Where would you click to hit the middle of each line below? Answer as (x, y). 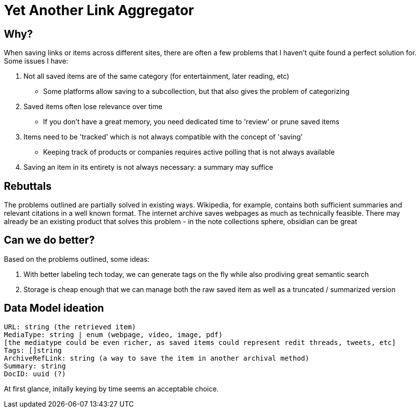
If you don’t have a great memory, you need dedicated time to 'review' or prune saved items (191, 122)
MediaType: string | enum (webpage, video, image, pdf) (113, 334)
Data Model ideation (54, 308)
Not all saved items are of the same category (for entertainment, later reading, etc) (156, 76)
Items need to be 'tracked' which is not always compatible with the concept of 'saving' (163, 137)
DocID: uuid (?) (35, 374)
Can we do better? (49, 240)
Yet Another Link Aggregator (99, 10)
